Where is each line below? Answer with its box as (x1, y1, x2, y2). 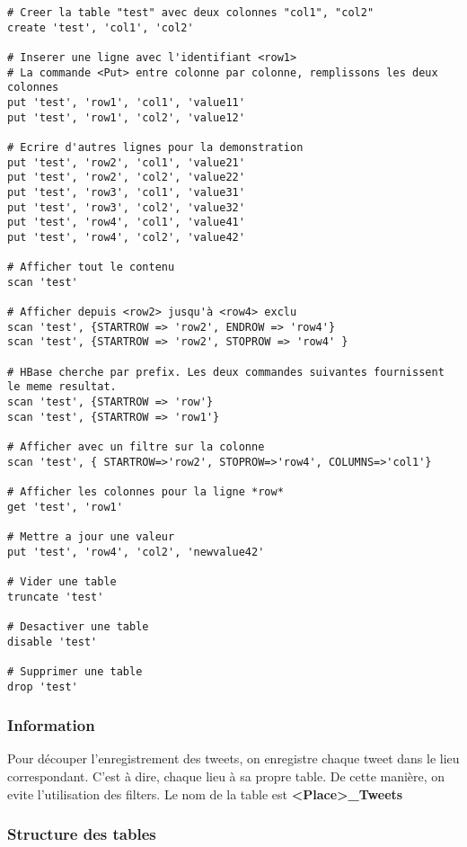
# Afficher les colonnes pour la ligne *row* (7, 486, 284, 498)
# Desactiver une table (7, 620, 149, 633)
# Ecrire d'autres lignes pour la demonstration (7, 140, 304, 154)
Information (7, 714, 95, 736)
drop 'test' (7, 680, 78, 693)
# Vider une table (7, 575, 117, 588)
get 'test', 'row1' (7, 500, 123, 513)
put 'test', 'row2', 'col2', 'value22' (7, 171, 245, 184)
